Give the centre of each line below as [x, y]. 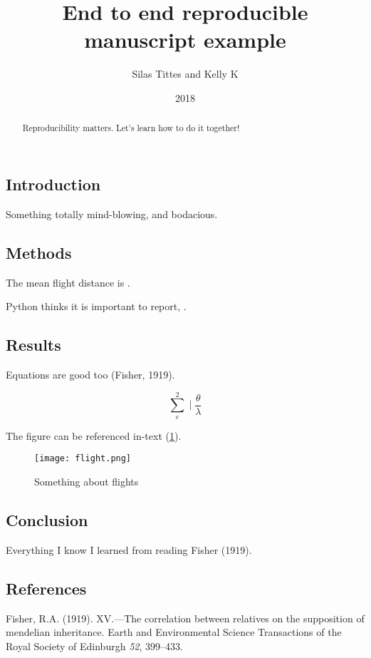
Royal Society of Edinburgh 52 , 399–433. [94, 646]
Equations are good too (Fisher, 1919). [90, 374]
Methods [39, 252]
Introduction [53, 184]
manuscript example [185, 40]
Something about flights [87, 481]
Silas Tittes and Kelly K [185, 74]
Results [33, 345]
